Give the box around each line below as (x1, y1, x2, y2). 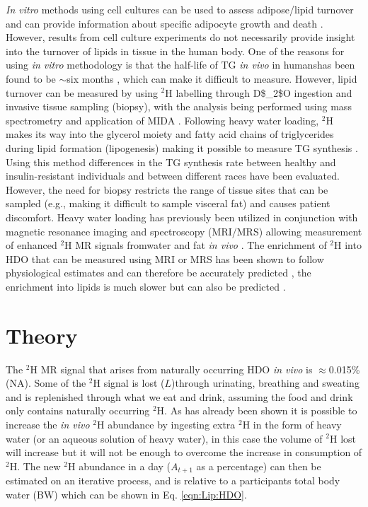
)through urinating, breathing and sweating (171, 375, 360, 390)
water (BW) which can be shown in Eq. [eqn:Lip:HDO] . (6, 486, 247, 501)
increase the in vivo (6, 416, 90, 431)
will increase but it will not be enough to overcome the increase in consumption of (6, 445, 362, 460)
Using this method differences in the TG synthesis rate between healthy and (6, 154, 336, 169)
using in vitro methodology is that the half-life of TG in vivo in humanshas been (6, 57, 355, 72)
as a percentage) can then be (196, 458, 321, 473)
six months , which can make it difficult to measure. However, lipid (67, 71, 357, 86)
